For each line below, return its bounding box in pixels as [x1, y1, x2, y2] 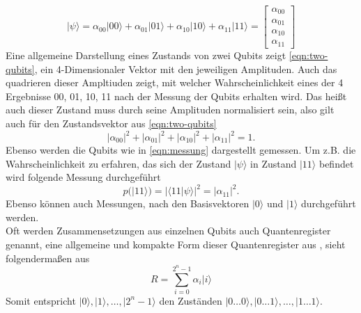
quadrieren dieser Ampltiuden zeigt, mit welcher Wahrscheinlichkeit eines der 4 [6, 75, 344, 90]
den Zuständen [159, 293, 222, 307]
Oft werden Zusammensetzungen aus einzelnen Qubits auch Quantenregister [6, 223, 331, 238]
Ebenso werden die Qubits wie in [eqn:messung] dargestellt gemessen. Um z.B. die [6, 143, 356, 156]
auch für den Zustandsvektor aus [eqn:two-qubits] [6, 115, 217, 130]
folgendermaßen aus [6, 250, 90, 265]
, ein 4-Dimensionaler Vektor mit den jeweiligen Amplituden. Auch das [34, 61, 337, 76]
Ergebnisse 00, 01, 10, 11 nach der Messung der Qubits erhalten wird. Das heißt [6, 88, 347, 103]
